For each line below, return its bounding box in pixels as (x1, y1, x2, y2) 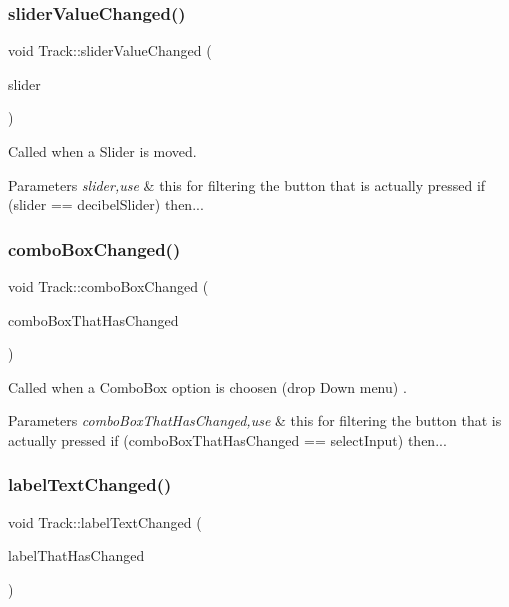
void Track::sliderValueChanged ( (8, 40, 212, 61)
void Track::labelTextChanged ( (8, 511, 202, 532)
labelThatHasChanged (8, 545, 145, 566)
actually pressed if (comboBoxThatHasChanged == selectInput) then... (8, 429, 447, 450)
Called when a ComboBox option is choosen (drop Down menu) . (8, 376, 407, 397)
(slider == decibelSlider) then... (8, 194, 204, 215)
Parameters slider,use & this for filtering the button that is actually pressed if (8, 174, 486, 195)
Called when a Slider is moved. (8, 141, 197, 161)
